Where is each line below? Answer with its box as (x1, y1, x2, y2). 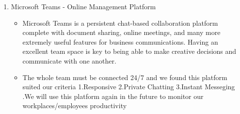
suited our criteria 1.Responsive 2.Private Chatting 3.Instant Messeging (22, 81, 235, 92)
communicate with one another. (22, 55, 116, 65)
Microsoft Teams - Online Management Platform (11, 1, 156, 11)
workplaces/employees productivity (22, 100, 127, 111)
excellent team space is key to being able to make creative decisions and (22, 46, 237, 56)
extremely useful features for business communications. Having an (22, 36, 218, 47)
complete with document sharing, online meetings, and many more (22, 27, 221, 37)
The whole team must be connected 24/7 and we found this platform (22, 72, 227, 82)
